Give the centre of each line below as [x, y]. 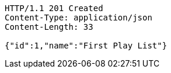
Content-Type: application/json [78, 18]
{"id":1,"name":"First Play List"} [86, 46]
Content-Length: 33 [49, 27]
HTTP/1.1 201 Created [54, 8]
